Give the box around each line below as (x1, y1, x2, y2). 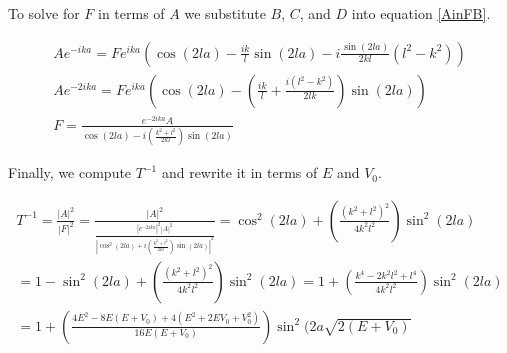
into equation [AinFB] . (351, 3, 491, 23)
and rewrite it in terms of (161, 162, 318, 183)
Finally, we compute (8, 162, 132, 183)
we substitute (184, 3, 266, 23)
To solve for (8, 3, 80, 23)
